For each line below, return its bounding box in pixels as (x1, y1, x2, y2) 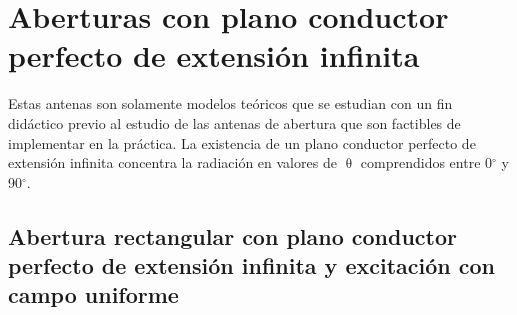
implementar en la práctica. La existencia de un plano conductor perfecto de (8, 132, 476, 153)
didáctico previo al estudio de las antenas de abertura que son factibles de (8, 112, 461, 133)
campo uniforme (8, 279, 179, 310)
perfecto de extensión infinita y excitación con (8, 250, 495, 281)
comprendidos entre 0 (360, 152, 493, 173)
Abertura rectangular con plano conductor (8, 220, 457, 251)
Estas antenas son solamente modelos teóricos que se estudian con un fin (8, 93, 453, 114)
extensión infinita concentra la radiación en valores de (8, 152, 337, 173)
